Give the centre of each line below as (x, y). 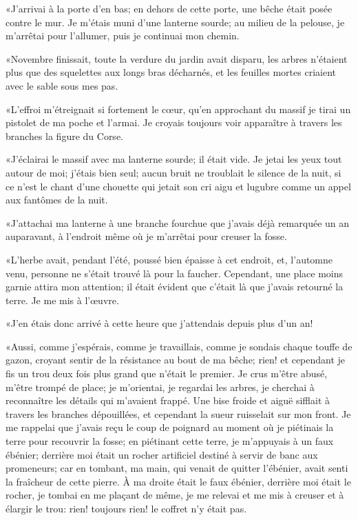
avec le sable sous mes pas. (62, 85)
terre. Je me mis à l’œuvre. (62, 300)
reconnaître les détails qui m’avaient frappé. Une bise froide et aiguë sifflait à (168, 400)
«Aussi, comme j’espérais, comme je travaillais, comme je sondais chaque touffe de (179, 346)
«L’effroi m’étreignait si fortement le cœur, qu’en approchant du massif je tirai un (178, 109)
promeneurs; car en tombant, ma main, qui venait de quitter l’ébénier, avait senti (177, 468)
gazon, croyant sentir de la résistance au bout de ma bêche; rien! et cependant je (176, 360)
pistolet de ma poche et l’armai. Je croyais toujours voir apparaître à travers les (174, 122)
